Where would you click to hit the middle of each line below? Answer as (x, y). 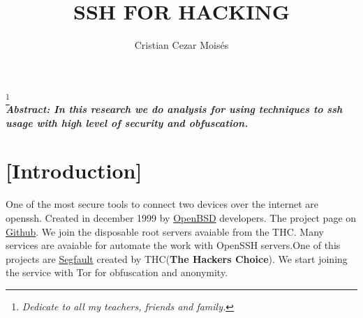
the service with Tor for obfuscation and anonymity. (117, 272)
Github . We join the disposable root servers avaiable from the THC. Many (165, 231)
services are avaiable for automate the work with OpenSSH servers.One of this (173, 245)
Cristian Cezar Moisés (181, 45)
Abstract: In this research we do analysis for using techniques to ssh (174, 109)
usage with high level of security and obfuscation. (127, 122)
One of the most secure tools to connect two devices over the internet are (162, 204)
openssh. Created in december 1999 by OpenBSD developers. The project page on (181, 217)
